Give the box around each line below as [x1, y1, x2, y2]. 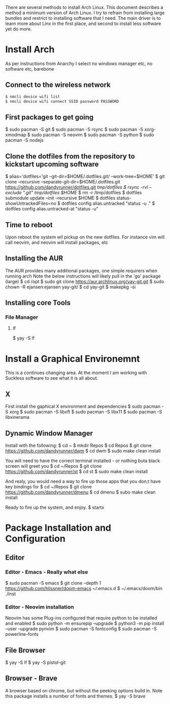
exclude [5, 190, 22, 196]
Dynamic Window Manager [5, 429, 93, 438]
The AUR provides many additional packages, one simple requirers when [5, 267, 157, 273]
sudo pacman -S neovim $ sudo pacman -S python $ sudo [31, 132, 154, 138]
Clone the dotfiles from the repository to [5, 152, 135, 161]
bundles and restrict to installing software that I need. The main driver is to [5, 15, 161, 21]
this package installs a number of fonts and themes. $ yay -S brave [5, 693, 146, 699]
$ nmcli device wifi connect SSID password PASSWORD [5, 99, 119, 104]
